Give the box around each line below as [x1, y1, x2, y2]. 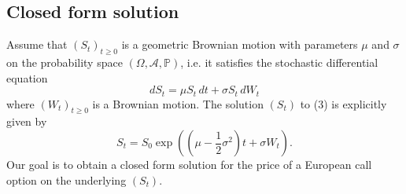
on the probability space [6, 54, 123, 70]
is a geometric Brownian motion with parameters [121, 36, 358, 53]
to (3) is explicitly [300, 95, 387, 112]
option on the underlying [6, 171, 127, 188]
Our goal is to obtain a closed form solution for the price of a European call [6, 156, 372, 173]
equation [6, 69, 48, 86]
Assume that [6, 36, 68, 53]
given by [6, 113, 47, 130]
